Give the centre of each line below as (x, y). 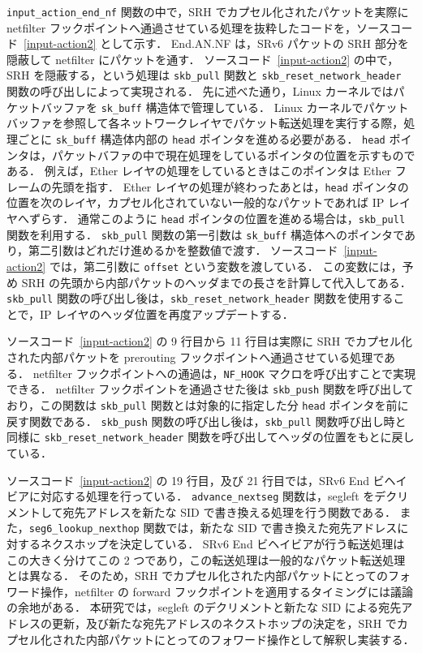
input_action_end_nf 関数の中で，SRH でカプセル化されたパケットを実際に (208, 11)
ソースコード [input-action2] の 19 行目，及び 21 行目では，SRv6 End (188, 480)
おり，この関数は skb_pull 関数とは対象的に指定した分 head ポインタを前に (208, 404)
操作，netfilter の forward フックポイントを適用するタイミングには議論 (227, 591)
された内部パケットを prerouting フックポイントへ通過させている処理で (196, 357)
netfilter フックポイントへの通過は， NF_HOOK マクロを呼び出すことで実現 (224, 373)
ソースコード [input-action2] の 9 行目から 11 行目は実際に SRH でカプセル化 (210, 341)
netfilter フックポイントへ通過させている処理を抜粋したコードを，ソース (198, 27)
